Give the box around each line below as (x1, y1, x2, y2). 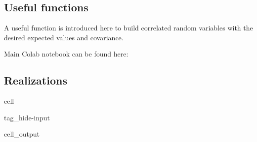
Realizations (4, 73, 67, 88)
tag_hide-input (4, 112, 50, 122)
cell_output (4, 129, 40, 139)
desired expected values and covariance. (4, 32, 124, 42)
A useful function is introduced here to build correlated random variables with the (4, 23, 253, 33)
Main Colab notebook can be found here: (4, 49, 128, 59)
